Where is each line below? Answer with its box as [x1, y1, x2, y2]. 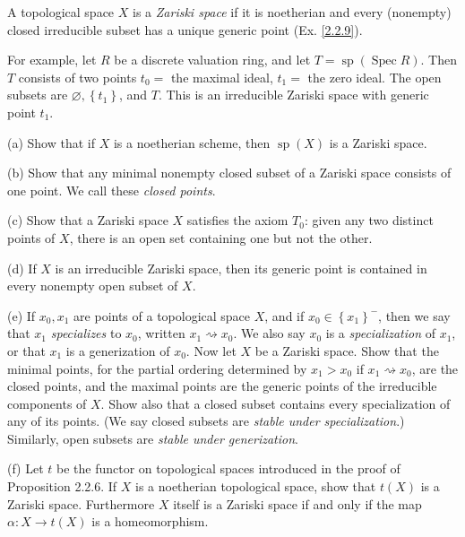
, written [137, 324, 185, 342]
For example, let [7, 50, 97, 69]
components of [7, 394, 87, 412]
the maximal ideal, [170, 67, 273, 86]
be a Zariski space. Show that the [254, 341, 439, 359]
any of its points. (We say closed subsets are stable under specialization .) [7, 411, 405, 430]
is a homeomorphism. [91, 512, 209, 531]
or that [7, 341, 46, 359]
